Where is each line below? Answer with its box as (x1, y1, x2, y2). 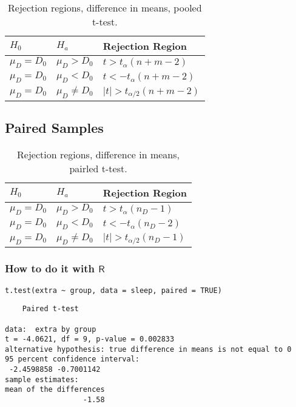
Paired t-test (22, 304, 79, 314)
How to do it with (5, 261, 95, 276)
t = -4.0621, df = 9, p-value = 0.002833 (5, 335, 175, 344)
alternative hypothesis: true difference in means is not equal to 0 (5, 345, 292, 354)
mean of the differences (5, 385, 105, 394)
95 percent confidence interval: (5, 355, 140, 364)
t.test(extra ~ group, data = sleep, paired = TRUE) (5, 286, 222, 295)
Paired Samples (5, 118, 104, 136)
